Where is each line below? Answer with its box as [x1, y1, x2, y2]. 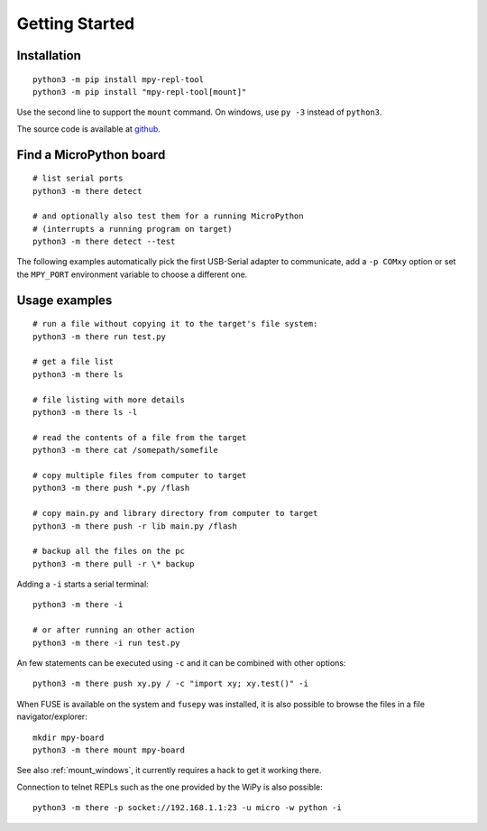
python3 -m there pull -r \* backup [32, 559, 195, 568]
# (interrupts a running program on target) [32, 224, 234, 234]
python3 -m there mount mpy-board [32, 745, 185, 755]
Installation [16, 48, 81, 63]
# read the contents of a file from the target [32, 432, 247, 442]
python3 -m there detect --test [32, 236, 176, 247]
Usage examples [16, 292, 113, 308]
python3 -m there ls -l [32, 407, 138, 418]
